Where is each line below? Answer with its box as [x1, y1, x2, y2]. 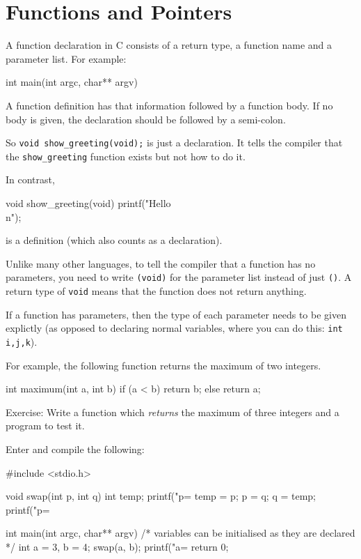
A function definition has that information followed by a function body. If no [6, 98, 333, 112]
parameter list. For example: [6, 51, 127, 66]
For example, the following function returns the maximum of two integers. [6, 358, 321, 372]
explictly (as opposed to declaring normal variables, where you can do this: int [6, 321, 343, 335]
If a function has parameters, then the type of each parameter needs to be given [6, 307, 346, 321]
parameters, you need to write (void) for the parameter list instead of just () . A [6, 270, 352, 284]
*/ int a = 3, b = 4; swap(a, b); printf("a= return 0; [6, 539, 229, 553]
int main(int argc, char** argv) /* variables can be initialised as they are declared [6, 526, 355, 540]
